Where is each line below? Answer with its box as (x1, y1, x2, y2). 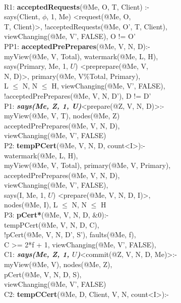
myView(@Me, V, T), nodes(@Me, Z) (4, 110, 120, 121)
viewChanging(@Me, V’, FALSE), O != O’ (4, 31, 136, 41)
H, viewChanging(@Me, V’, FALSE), (51, 80, 165, 91)
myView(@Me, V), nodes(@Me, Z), (4, 259, 112, 270)
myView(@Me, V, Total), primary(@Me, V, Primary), (4, 160, 171, 170)
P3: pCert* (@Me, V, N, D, (4, 209, 90, 220)
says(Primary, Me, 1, (4, 61, 68, 71)
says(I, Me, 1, (4, 189, 46, 200)
